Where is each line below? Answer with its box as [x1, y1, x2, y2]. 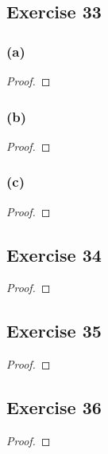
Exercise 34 [6, 242, 102, 266]
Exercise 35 [6, 318, 102, 343]
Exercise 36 [6, 395, 102, 420]
